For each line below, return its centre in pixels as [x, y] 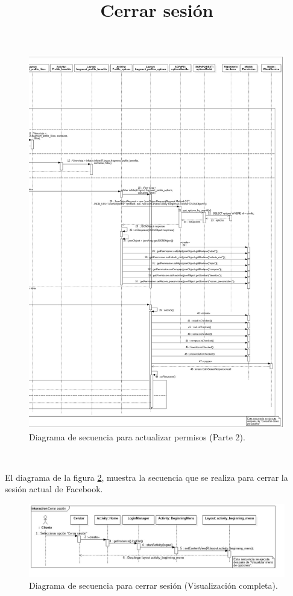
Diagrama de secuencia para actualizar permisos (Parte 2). [137, 436]
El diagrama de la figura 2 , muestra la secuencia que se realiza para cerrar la [146, 477]
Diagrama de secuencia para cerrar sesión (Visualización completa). [153, 585]
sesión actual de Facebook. [54, 489]
